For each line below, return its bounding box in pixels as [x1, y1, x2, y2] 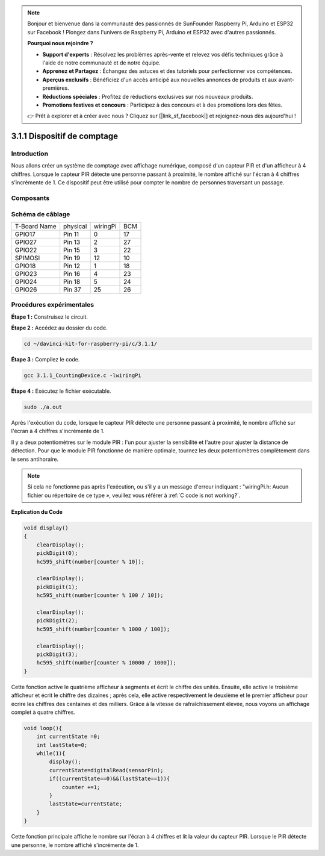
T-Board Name [14, 222, 57, 230]
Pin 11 [63, 230, 79, 238]
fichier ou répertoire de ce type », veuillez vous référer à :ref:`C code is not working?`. [27, 492, 241, 499]
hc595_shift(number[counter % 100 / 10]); [36, 592, 164, 599]
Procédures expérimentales [11, 301, 94, 309]
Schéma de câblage [11, 210, 70, 218]
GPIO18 [14, 261, 36, 270]
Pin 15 [63, 246, 81, 254]
